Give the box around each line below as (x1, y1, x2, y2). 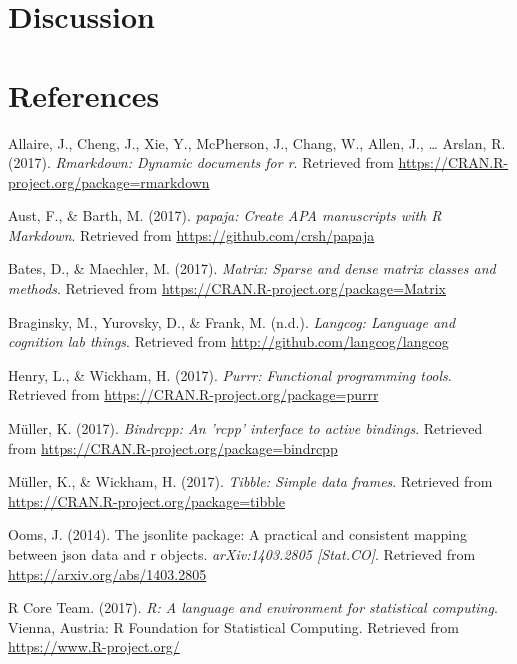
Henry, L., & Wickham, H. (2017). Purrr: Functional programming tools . (8, 364, 452, 385)
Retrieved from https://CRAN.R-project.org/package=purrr (8, 384, 379, 405)
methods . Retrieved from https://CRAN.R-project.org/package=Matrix (8, 278, 447, 299)
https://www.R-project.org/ (8, 636, 180, 657)
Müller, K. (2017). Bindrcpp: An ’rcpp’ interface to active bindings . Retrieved (8, 418, 483, 439)
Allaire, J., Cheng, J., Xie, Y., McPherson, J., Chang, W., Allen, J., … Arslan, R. (8, 132, 506, 153)
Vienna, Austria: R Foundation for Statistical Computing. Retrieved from (8, 616, 459, 637)
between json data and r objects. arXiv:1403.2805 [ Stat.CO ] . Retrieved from (8, 544, 476, 564)
